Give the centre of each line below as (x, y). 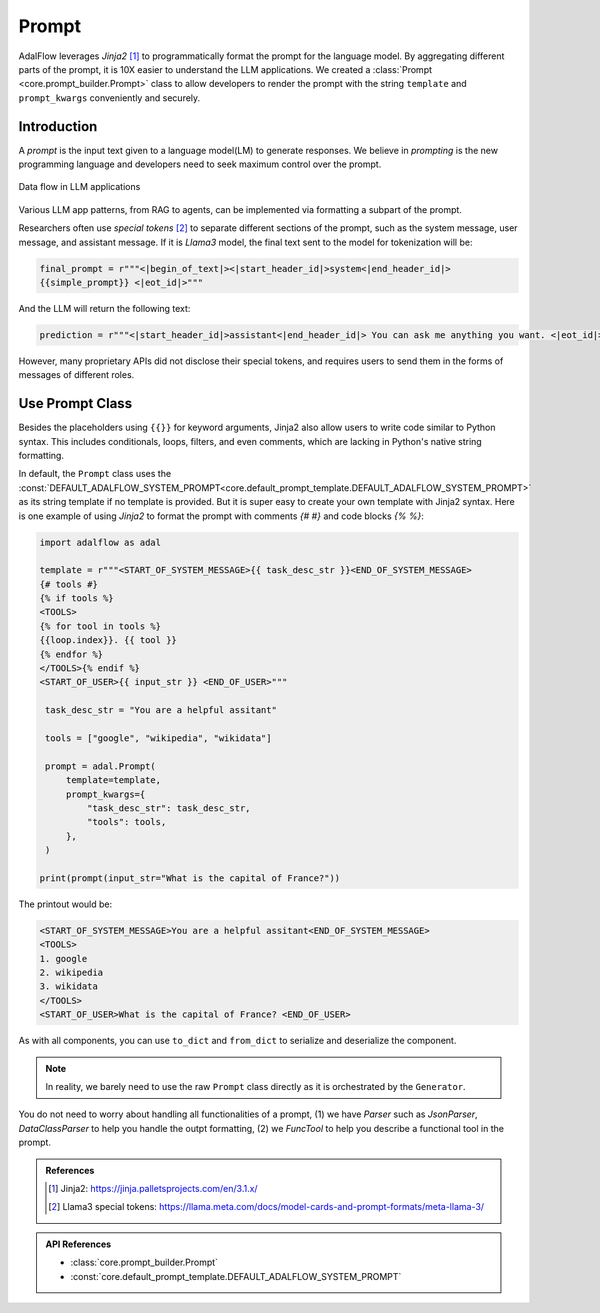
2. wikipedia (71, 973)
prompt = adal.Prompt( (101, 766)
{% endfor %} (71, 654)
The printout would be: (65, 904)
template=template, (113, 780)
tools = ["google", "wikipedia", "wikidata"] (158, 738)
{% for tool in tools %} (100, 626)
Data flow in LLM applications (79, 187)
